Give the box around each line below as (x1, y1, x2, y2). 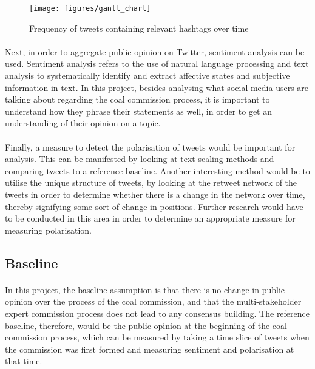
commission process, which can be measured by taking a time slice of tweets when (5, 331, 310, 344)
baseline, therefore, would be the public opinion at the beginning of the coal (5, 319, 287, 331)
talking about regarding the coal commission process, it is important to (5, 93, 270, 106)
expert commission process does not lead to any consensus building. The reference (5, 306, 310, 319)
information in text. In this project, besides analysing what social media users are (5, 81, 309, 93)
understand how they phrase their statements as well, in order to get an (5, 104, 273, 117)
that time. (5, 354, 42, 367)
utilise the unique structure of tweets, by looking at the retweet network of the (5, 176, 297, 189)
